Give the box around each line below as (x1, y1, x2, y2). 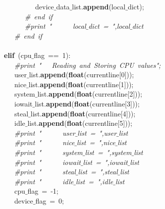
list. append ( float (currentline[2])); (37, 89, 142, 99)
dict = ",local (88, 21, 130, 31)
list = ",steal (78, 166, 118, 177)
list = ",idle (75, 176, 113, 186)
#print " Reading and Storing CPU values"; (14, 59, 161, 70)
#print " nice (14, 137, 75, 148)
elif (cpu (4, 50, 32, 60)
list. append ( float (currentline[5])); (27, 118, 132, 128)
